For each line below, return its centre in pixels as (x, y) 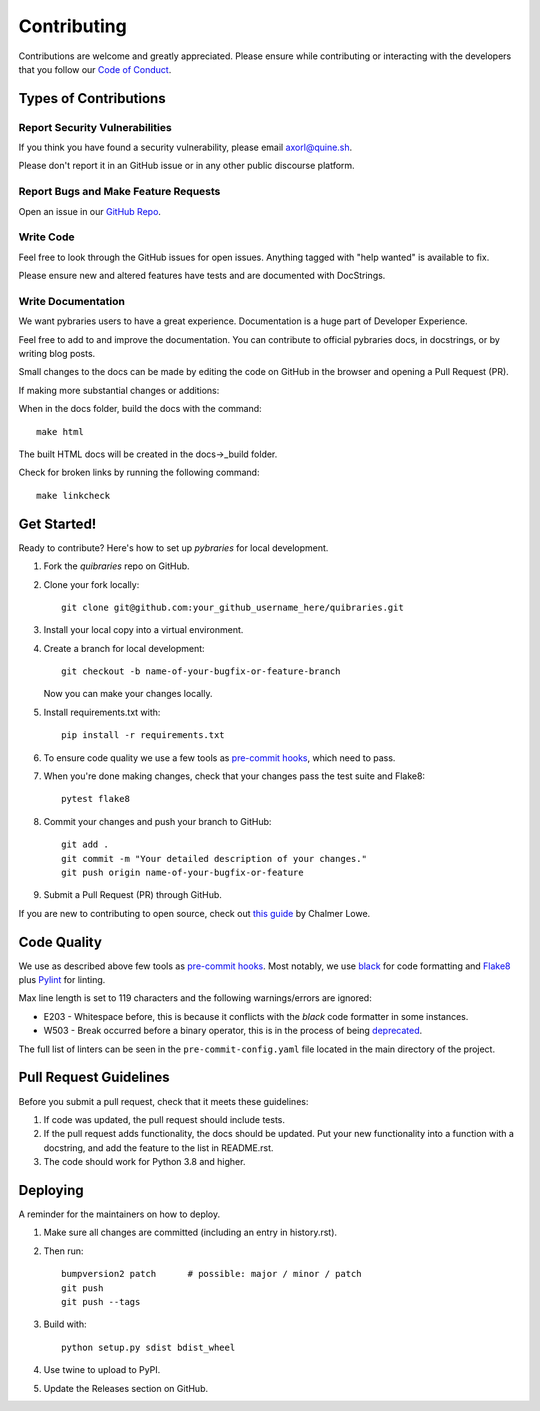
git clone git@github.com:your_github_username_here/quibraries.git (232, 607)
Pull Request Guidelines (94, 1077)
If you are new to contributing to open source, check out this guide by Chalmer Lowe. (194, 913)
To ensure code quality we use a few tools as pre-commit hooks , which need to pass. (219, 757)
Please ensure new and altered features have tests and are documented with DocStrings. (202, 276)
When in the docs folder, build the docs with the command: (140, 409)
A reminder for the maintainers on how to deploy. (119, 1214)
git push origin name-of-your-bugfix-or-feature (182, 872)
